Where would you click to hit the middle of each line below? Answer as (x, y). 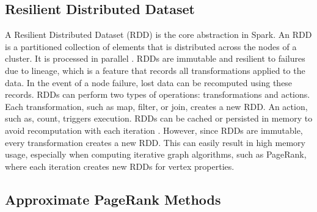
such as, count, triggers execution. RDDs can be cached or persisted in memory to (159, 118)
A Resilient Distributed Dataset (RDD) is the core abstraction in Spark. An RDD (158, 35)
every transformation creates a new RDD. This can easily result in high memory (155, 142)
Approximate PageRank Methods (113, 199)
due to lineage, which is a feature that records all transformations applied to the (155, 70)
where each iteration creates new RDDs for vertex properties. (120, 166)
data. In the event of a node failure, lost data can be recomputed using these (149, 82)
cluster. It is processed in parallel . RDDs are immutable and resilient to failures (155, 58)
